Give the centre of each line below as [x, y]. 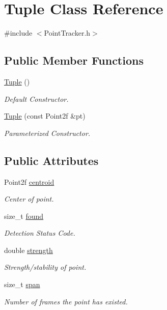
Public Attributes [51, 160]
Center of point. [29, 199]
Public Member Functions [74, 60]
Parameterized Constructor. [47, 133]
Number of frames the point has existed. [66, 301]
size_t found [24, 216]
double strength [29, 250]
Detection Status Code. [40, 233]
